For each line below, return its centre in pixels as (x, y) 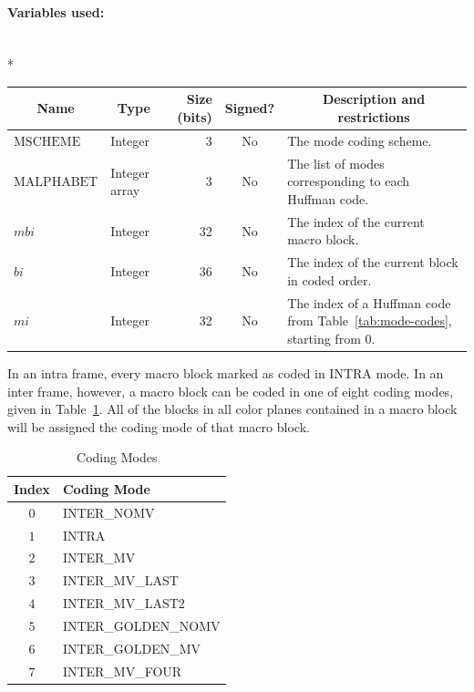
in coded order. (330, 279)
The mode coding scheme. (360, 140)
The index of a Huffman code (369, 302)
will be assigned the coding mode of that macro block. (159, 426)
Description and (374, 99)
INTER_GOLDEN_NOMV (141, 625)
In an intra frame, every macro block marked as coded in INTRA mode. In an (226, 372)
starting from (324, 338)
